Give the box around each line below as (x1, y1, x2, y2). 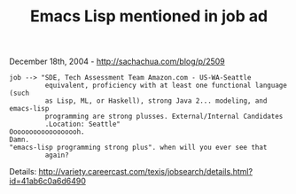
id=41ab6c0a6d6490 (9, 175, 86, 187)
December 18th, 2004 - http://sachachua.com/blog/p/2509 (9, 56, 226, 67)
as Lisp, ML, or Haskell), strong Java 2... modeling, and (44, 97, 268, 105)
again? (44, 151, 69, 160)
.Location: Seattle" (44, 120, 121, 129)
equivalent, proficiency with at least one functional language (44, 81, 288, 90)
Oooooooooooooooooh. (9, 128, 86, 136)
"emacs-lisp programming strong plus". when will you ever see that (9, 144, 268, 152)
